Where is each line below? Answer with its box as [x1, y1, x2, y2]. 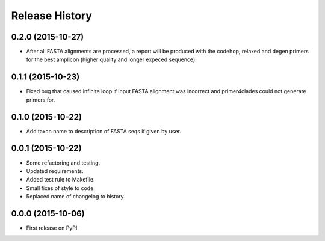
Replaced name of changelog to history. [26, 193, 126, 200]
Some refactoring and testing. [26, 159, 101, 166]
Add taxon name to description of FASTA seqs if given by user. [26, 127, 182, 135]
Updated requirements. [26, 167, 84, 174]
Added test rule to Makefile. [26, 176, 95, 183]
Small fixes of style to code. [26, 184, 96, 192]
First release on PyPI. [26, 224, 79, 231]
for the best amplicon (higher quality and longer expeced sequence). [26, 56, 197, 63]
